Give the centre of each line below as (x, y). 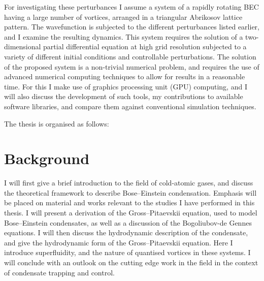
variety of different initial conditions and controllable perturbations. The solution (130, 56)
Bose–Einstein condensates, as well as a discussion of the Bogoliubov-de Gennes (128, 222)
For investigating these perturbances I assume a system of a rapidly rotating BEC (131, 7)
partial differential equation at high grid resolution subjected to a (145, 46)
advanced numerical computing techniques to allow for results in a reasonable (125, 76)
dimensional (23, 46)
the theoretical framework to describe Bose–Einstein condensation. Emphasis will (130, 192)
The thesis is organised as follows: (57, 123)
